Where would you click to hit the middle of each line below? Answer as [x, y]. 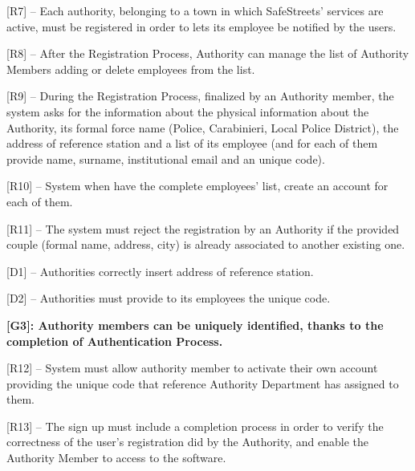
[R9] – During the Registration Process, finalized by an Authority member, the [200, 96]
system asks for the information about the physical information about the [188, 111]
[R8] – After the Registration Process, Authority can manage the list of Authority [208, 53]
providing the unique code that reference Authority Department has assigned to [203, 383]
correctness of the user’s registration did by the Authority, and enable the [187, 442]
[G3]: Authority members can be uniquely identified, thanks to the [195, 325]
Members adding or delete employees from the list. [131, 69]
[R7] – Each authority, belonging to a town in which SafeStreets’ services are [195, 10]
